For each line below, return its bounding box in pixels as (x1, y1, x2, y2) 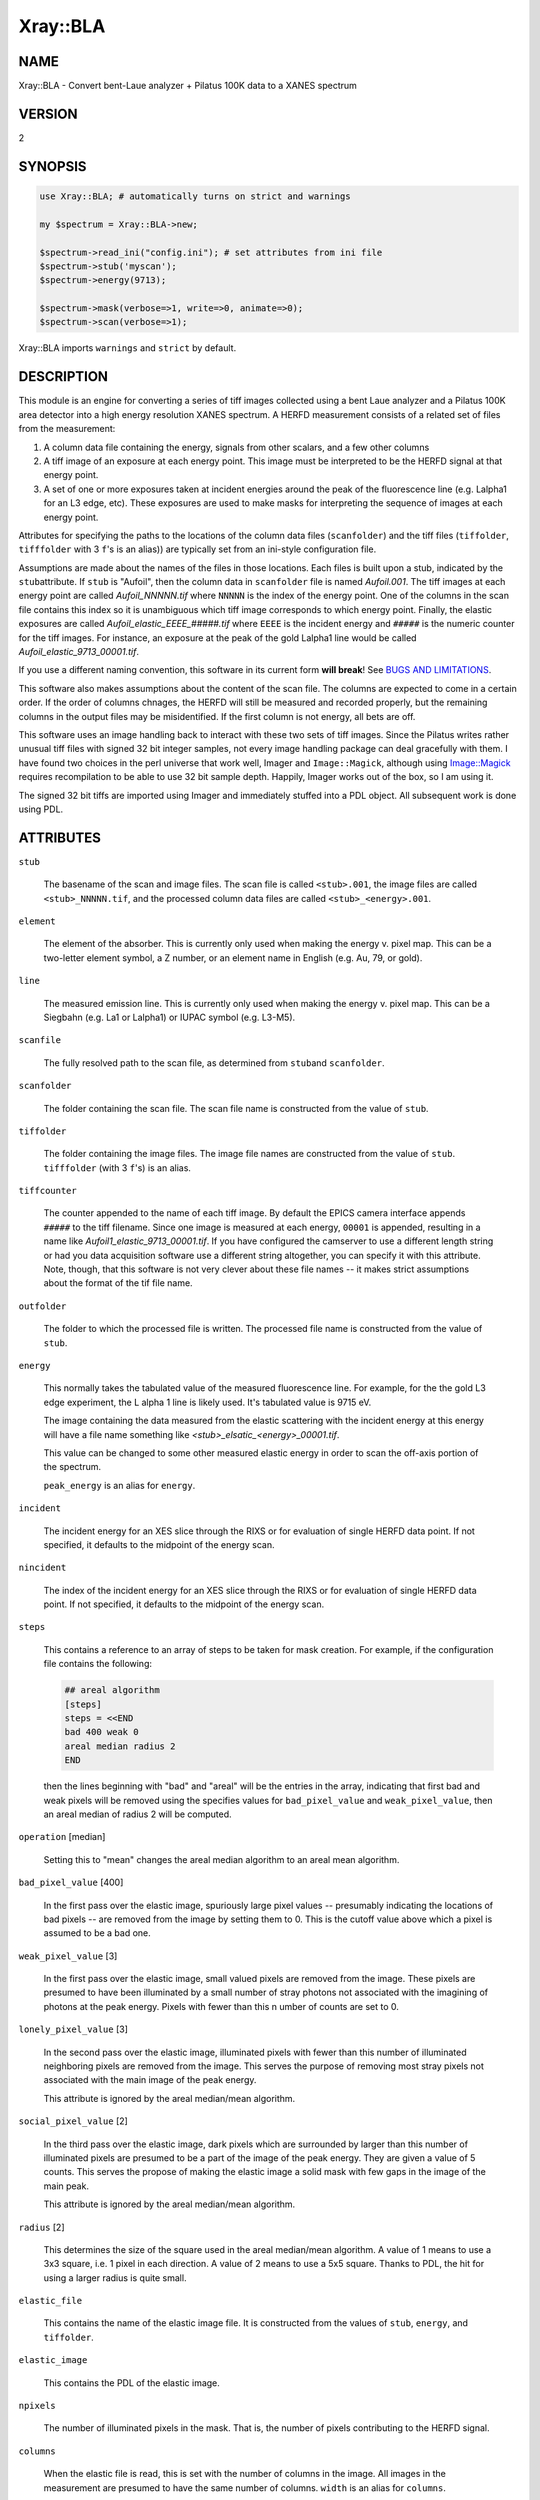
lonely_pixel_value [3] (18, 2023, 129, 2035)
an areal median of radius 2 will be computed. (43, 1808, 232, 1820)
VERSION (18, 105, 79, 122)
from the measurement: (18, 423, 116, 435)
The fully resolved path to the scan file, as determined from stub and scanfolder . (43, 1056, 385, 1069)
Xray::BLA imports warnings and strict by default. (18, 342, 237, 354)
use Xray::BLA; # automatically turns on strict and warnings (39, 190, 351, 202)
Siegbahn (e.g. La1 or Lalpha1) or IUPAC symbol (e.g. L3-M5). (43, 1011, 296, 1023)
